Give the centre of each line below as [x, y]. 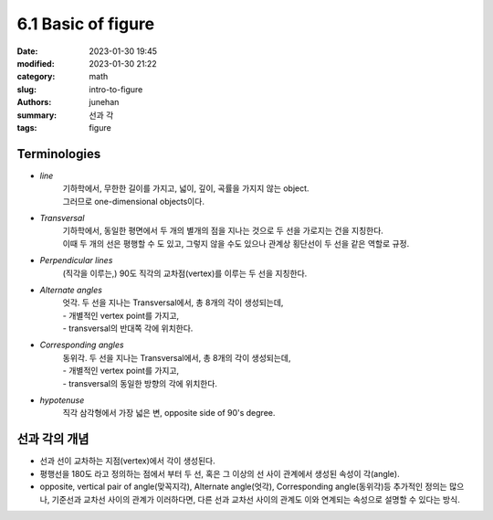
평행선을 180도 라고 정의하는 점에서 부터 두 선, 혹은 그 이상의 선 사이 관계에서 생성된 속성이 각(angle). [220, 473]
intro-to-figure [116, 89]
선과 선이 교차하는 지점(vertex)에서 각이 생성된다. [127, 461]
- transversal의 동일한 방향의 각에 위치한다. [140, 383]
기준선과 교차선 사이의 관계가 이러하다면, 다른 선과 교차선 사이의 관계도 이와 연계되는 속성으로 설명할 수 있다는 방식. [256, 499]
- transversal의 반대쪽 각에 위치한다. [128, 328]
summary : [37, 115]
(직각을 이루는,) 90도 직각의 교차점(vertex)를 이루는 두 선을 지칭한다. [185, 273]
